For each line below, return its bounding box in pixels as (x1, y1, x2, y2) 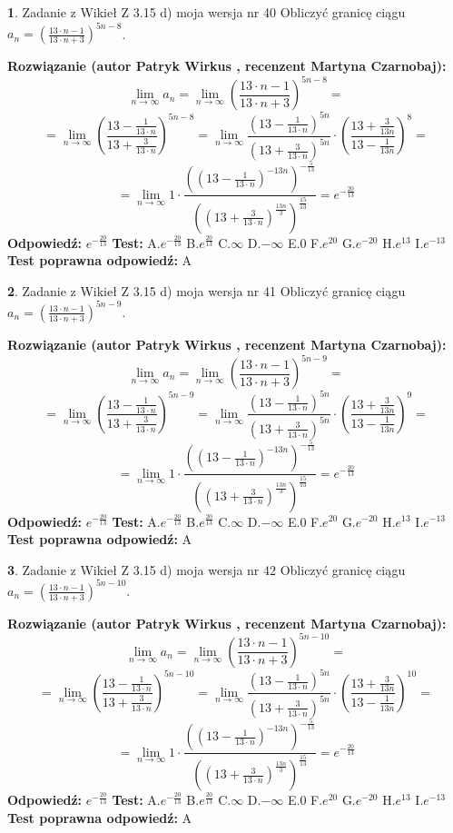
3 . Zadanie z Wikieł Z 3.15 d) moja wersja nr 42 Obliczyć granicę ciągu (7, 560, 406, 579)
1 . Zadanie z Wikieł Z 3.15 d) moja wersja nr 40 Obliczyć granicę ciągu (7, 3, 406, 21)
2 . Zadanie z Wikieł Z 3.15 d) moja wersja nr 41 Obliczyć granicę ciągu (7, 281, 406, 300)
